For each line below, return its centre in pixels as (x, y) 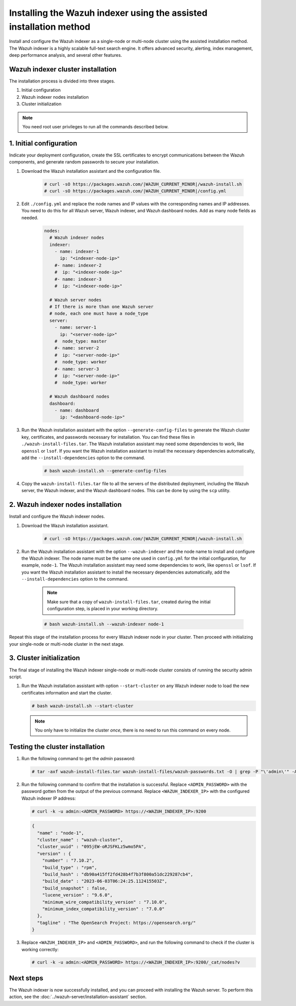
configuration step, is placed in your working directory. (103, 609)
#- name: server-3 (77, 369)
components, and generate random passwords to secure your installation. (84, 162)
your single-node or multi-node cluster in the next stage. (67, 644)
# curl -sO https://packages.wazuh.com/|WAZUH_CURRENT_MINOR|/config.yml (135, 191)
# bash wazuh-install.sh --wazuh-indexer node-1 (104, 624)
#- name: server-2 (77, 348)
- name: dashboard (77, 410)
